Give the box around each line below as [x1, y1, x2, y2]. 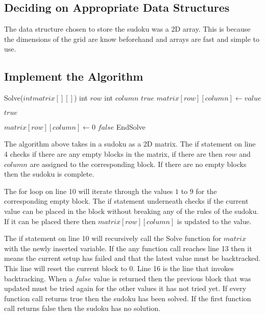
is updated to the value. [177, 215, 252, 226]
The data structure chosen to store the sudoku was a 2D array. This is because [4, 23, 251, 34]
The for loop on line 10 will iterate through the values [4, 185, 173, 196]
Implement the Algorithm [4, 68, 143, 84]
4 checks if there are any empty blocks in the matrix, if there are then [4, 148, 223, 159]
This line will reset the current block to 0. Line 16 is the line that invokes [4, 262, 234, 273]
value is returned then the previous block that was [93, 273, 251, 283]
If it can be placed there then [4, 215, 96, 226]
